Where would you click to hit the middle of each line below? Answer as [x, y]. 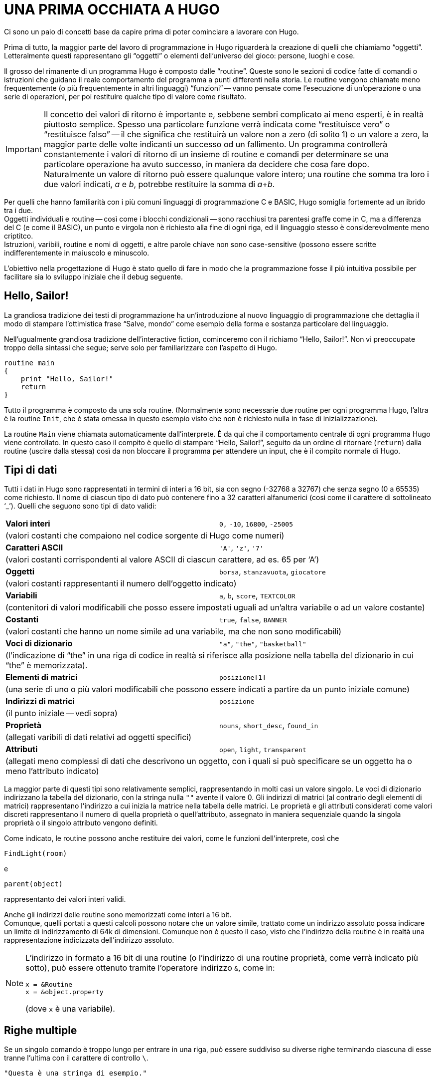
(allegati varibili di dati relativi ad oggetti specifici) [99, 737]
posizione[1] [243, 677]
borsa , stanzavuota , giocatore [273, 572]
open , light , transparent [263, 749]
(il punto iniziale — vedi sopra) [62, 713]
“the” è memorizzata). [47, 666]
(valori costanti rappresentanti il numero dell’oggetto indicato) [121, 584]
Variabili [21, 596]
